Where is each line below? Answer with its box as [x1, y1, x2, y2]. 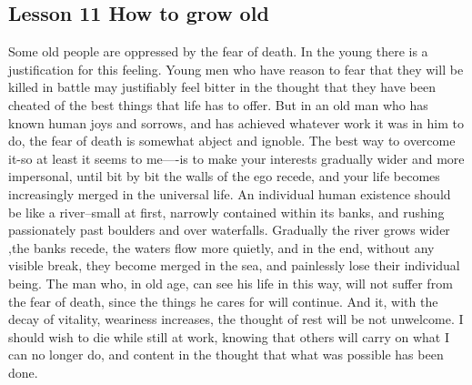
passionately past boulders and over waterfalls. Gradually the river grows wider [8, 220, 450, 239]
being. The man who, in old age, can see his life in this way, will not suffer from [8, 273, 453, 292]
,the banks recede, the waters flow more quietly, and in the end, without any [8, 238, 435, 257]
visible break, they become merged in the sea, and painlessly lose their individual [8, 256, 460, 275]
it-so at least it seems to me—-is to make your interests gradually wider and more [8, 148, 465, 167]
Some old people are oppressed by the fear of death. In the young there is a [8, 42, 428, 61]
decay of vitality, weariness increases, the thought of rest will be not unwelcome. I [8, 309, 464, 329]
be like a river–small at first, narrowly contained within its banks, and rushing [8, 202, 445, 221]
